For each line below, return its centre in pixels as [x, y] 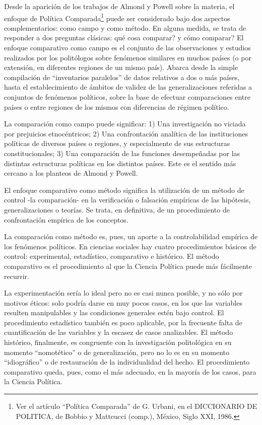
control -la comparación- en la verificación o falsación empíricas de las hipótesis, [127, 200]
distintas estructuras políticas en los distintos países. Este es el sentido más [120, 163]
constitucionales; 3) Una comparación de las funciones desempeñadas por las [122, 153]
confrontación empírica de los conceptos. [66, 219]
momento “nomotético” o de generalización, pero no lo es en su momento [117, 352]
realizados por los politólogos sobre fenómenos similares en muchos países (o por [128, 57]
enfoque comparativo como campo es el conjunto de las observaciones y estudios [127, 48]
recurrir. [17, 276]
